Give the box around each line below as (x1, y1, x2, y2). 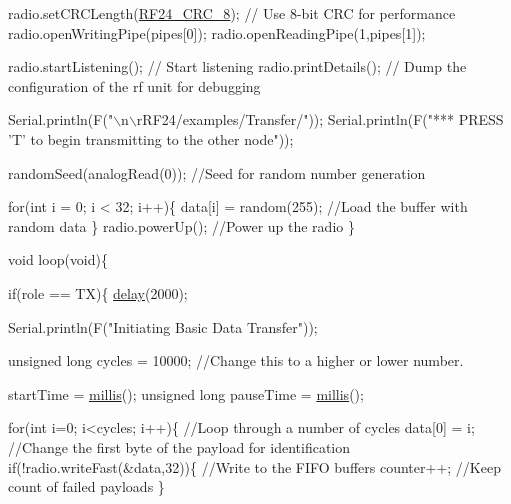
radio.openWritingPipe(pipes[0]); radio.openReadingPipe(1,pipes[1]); (8, 22, 426, 43)
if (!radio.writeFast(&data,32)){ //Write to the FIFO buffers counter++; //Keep (8, 456, 501, 477)
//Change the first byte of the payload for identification (8, 436, 351, 457)
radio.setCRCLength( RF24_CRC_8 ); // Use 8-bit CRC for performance (8, 3, 456, 23)
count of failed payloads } (8, 476, 165, 497)
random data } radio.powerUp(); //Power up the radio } (8, 215, 355, 236)
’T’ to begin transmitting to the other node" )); (8, 128, 294, 149)
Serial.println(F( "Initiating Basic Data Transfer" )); (8, 316, 318, 337)
